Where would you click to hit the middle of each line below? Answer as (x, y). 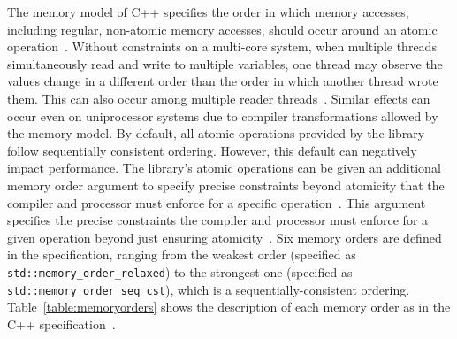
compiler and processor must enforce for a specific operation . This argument (217, 202)
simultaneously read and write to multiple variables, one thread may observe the (225, 63)
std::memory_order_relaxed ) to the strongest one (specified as (180, 271)
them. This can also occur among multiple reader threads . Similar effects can (219, 98)
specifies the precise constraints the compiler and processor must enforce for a (218, 220)
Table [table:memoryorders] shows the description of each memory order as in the (229, 307)
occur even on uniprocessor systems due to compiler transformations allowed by (223, 116)
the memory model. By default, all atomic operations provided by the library (216, 133)
